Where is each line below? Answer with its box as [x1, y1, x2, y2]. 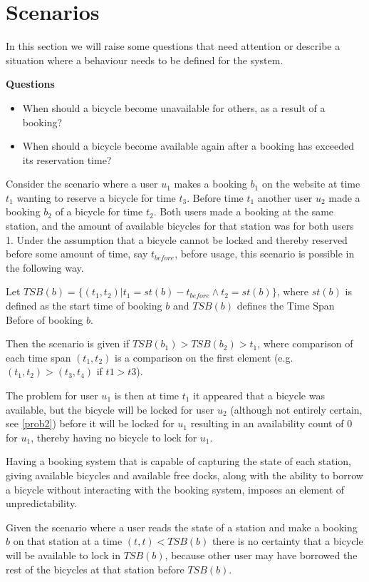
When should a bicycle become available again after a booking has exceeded [22, 138, 355, 153]
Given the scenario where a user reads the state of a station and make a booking [6, 519, 358, 534]
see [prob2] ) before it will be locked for [6, 416, 175, 431]
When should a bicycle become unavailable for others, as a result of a [22, 100, 326, 115]
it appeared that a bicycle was [193, 388, 325, 402]
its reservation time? [22, 152, 112, 167]
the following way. [6, 260, 84, 275]
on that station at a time [13, 533, 123, 548]
